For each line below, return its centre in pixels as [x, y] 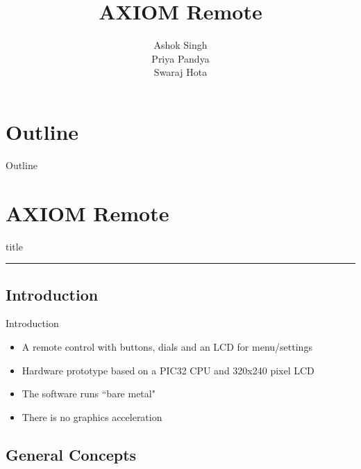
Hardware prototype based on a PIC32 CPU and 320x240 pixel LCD [168, 370]
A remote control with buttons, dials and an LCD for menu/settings [167, 346]
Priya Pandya [180, 58]
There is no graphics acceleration [92, 416]
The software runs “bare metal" [89, 394]
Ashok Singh [180, 45]
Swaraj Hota [180, 72]
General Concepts [71, 454]
